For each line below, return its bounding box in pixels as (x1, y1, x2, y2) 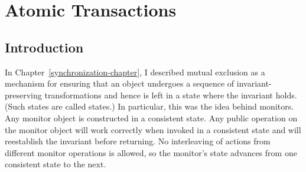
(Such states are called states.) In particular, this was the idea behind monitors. (5, 100, 294, 113)
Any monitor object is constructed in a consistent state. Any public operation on (5, 111, 298, 124)
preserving (5, 88, 42, 101)
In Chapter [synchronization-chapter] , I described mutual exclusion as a (5, 65, 265, 78)
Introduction (5, 38, 84, 56)
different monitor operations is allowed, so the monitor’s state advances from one (5, 146, 297, 158)
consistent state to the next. (5, 158, 106, 170)
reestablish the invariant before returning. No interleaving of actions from (5, 135, 271, 147)
